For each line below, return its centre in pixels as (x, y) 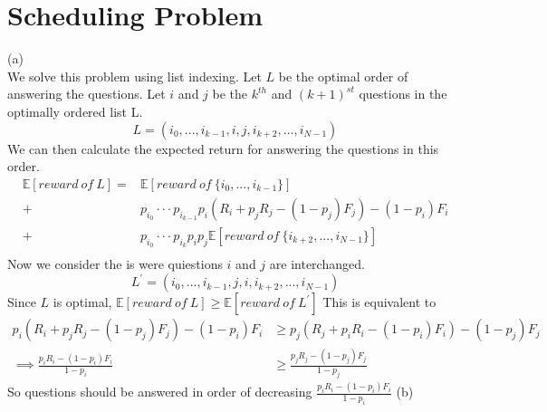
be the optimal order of (343, 76)
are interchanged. (317, 264)
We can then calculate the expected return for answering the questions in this (223, 148)
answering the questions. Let (86, 94)
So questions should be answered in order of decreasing (160, 392)
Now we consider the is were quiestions (115, 264)
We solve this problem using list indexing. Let (134, 76)
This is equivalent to (379, 302)
